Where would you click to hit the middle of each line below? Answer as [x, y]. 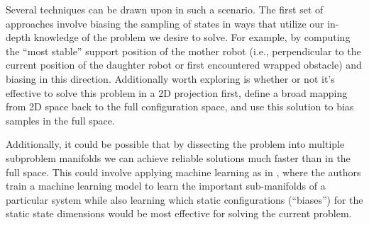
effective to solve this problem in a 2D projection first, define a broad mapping [177, 92]
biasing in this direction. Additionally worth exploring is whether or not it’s [170, 78]
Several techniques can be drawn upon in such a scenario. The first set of [165, 9]
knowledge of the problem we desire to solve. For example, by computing [192, 37]
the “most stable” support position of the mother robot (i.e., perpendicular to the [183, 51]
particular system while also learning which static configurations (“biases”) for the [184, 199]
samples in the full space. [60, 120]
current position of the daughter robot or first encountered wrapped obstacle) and [184, 65]
